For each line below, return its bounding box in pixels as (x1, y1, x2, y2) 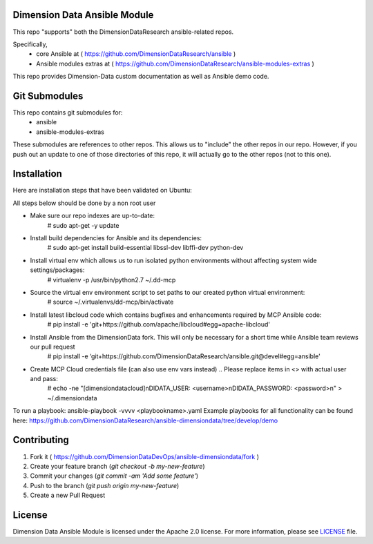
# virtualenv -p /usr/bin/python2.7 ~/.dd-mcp (47, 275, 176, 284)
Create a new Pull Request (30, 491, 106, 500)
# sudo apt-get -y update (47, 221, 119, 229)
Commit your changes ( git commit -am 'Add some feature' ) (30, 472, 199, 480)
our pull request (30, 342, 75, 351)
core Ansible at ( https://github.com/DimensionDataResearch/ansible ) (36, 50, 236, 58)
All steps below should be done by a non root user (12, 199, 156, 207)
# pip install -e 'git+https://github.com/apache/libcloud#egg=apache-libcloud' (47, 320, 271, 329)
